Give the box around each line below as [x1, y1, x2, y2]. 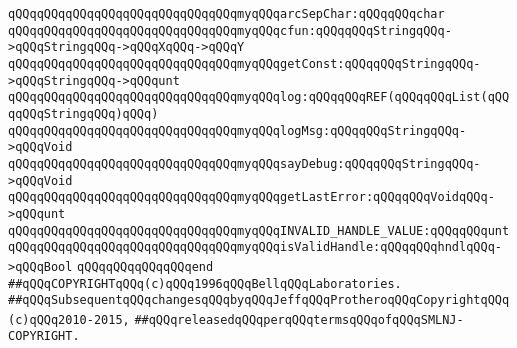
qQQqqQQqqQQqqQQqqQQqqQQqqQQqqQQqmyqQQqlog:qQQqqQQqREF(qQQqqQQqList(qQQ [8, 90, 510, 105]
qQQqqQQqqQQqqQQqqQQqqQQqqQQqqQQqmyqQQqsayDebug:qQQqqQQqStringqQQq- [8, 156, 481, 171]
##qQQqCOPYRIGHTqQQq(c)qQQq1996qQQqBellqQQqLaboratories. [8, 276, 402, 291]
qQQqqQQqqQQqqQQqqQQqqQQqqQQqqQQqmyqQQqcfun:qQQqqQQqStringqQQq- [8, 23, 452, 38]
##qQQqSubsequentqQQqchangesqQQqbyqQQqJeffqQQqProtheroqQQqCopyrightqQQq [8, 293, 510, 308]
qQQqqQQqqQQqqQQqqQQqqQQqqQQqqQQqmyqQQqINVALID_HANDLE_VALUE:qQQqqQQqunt [8, 223, 510, 238]
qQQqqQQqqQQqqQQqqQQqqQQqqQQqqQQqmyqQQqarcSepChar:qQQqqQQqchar [8, 7, 445, 21]
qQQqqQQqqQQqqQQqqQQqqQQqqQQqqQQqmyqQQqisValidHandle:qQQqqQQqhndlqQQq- [8, 240, 502, 255]
